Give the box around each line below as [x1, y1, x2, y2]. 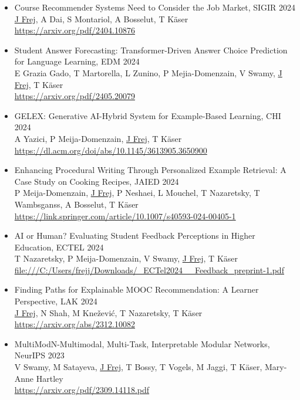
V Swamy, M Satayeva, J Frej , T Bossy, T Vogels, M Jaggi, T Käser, [14, 361, 262, 373]
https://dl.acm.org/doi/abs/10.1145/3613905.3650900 [14, 144, 207, 156]
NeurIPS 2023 [14, 349, 65, 361]
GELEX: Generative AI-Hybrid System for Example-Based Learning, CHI [14, 109, 281, 121]
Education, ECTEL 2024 [14, 240, 104, 253]
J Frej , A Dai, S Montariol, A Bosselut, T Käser [14, 12, 188, 25]
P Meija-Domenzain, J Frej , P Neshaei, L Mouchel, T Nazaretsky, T [14, 187, 260, 199]
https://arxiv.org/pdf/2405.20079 [14, 90, 135, 102]
